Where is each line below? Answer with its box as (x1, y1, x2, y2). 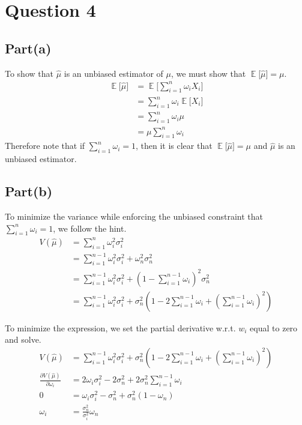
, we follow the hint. (53, 222, 127, 234)
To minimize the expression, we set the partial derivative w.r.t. (5, 321, 236, 334)
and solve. (5, 333, 41, 346)
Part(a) (5, 38, 52, 57)
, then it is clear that (135, 139, 213, 152)
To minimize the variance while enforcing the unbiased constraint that (5, 210, 263, 223)
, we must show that (171, 67, 246, 79)
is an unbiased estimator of (64, 67, 163, 79)
